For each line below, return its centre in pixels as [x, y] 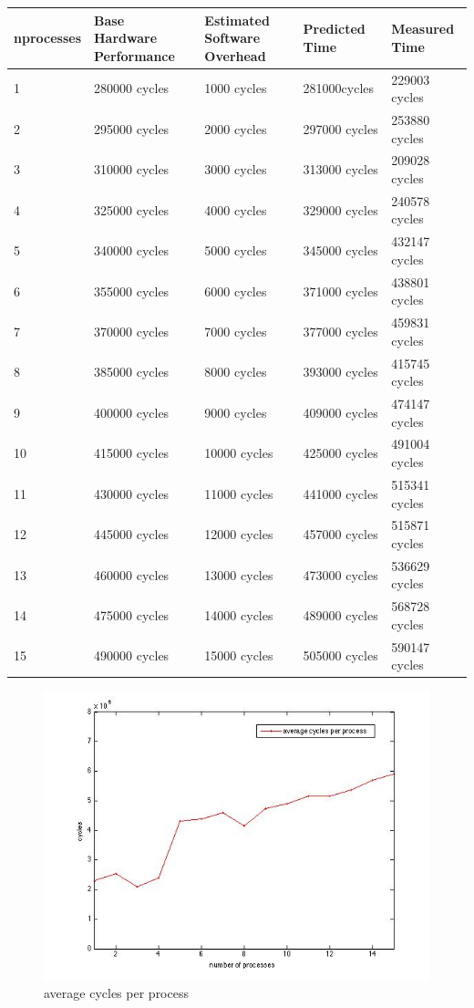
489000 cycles [340, 615]
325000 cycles [132, 209]
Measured [423, 29]
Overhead [235, 55]
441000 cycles [340, 493]
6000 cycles [236, 291]
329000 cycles [340, 209]
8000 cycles [236, 372]
